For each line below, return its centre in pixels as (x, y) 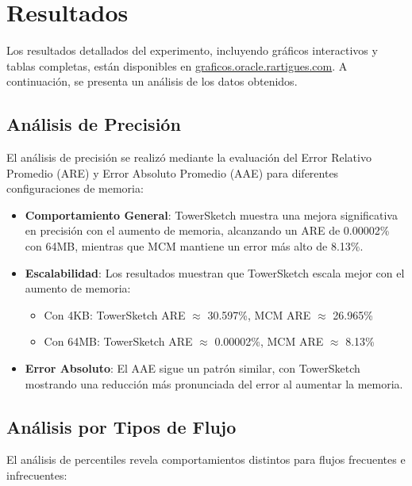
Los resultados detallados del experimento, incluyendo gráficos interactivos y (192, 50)
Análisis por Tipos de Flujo (121, 426)
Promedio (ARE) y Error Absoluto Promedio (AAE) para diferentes (173, 172)
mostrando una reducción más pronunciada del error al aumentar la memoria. (214, 383)
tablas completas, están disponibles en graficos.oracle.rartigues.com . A (177, 65)
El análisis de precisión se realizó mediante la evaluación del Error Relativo (189, 157)
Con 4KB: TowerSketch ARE (115, 314)
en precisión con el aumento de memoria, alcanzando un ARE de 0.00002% (207, 230)
